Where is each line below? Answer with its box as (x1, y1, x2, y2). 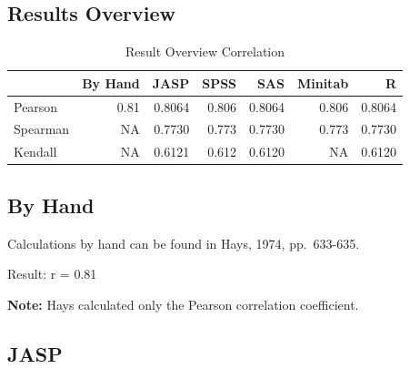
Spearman (14, 119, 70, 138)
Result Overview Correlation (125, 42, 285, 61)
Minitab (296, 73, 349, 92)
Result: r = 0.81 (7, 264, 97, 283)
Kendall (14, 142, 57, 161)
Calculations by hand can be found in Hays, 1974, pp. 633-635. (7, 233, 360, 252)
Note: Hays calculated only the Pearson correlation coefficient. (7, 294, 359, 313)
